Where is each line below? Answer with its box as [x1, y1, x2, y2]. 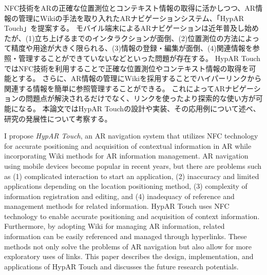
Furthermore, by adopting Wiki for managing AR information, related [4, 221, 225, 231]
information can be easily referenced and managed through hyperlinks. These [4, 231, 247, 242]
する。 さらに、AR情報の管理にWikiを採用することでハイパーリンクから [18, 73, 262, 84]
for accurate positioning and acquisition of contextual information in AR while [4, 140, 252, 151]
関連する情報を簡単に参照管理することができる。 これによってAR [4, 83, 225, 93]
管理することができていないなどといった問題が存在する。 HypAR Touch [18, 52, 261, 63]
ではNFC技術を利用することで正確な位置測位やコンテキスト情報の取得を [4, 63, 249, 73]
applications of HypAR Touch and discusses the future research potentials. [4, 261, 239, 271]
